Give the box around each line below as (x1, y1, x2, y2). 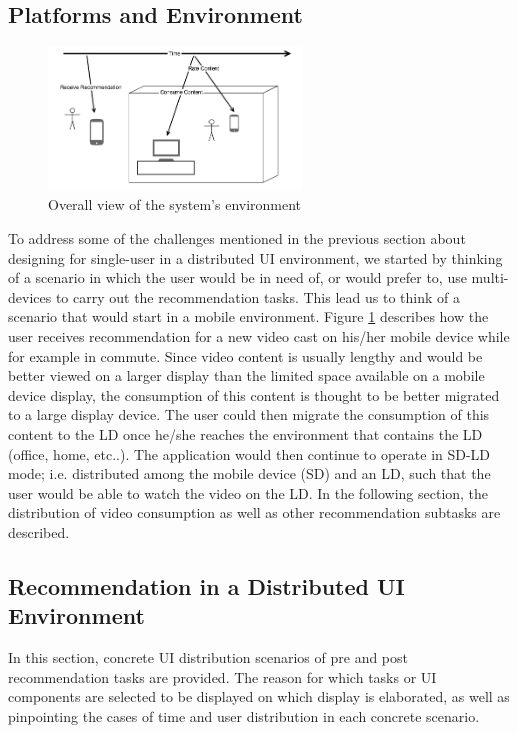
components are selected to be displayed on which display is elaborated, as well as (8, 686, 510, 707)
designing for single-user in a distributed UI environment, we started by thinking (8, 247, 503, 268)
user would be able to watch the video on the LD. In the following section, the (8, 482, 489, 503)
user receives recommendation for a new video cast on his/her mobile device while (8, 325, 510, 346)
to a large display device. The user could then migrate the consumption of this (8, 404, 490, 425)
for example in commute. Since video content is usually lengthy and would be (8, 345, 483, 366)
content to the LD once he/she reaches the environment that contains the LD (8, 423, 483, 444)
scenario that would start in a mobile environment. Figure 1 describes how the (8, 306, 489, 327)
